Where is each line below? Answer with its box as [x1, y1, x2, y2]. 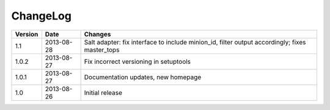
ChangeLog [11, 9, 71, 22]
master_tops [84, 46, 120, 54]
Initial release [84, 88, 122, 97]
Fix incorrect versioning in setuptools [84, 57, 191, 66]
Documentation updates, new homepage [84, 73, 202, 81]
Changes [84, 30, 111, 38]
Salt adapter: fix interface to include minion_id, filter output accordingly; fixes [84, 38, 306, 46]
